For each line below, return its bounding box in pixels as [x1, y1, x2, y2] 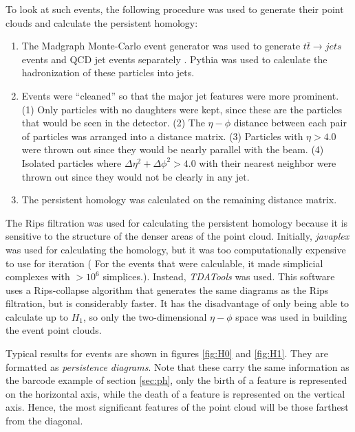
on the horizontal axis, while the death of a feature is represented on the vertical [6, 386, 345, 400]
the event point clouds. [6, 323, 102, 337]
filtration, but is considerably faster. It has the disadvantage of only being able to [6, 296, 349, 310]
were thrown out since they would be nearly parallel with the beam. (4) [21, 142, 324, 157]
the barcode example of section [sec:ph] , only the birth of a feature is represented [6, 373, 347, 387]
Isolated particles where [21, 155, 122, 170]
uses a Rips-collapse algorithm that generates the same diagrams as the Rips [6, 282, 329, 297]
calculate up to [6, 309, 68, 323]
